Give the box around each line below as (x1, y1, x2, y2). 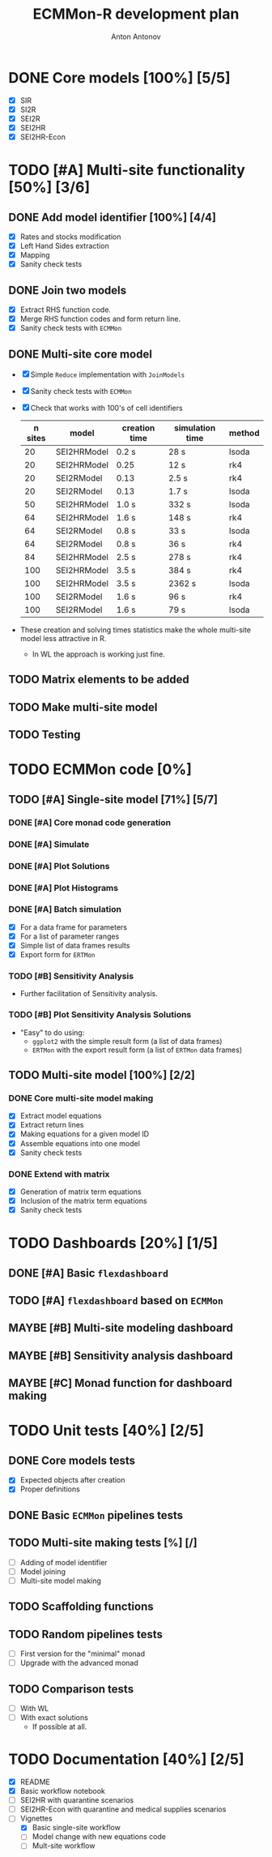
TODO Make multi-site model (8, 700, 158, 714)
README (19, 1777, 51, 1786)
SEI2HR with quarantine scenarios (19, 1795, 134, 1805)
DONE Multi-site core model (8, 347, 152, 361)
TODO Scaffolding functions (8, 1600, 154, 1614)
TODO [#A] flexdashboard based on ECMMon (8, 1294, 224, 1307)
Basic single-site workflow (32, 1823, 121, 1833)
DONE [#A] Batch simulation (8, 904, 121, 915)
